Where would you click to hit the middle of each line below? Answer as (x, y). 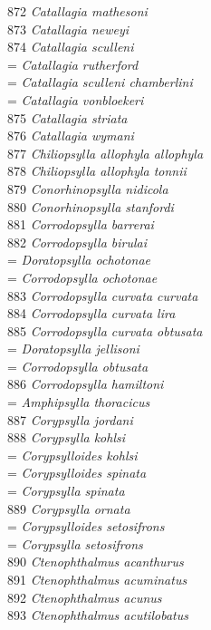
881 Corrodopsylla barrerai (81, 224)
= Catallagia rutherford (73, 64)
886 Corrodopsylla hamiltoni (86, 384)
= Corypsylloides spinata (77, 473)
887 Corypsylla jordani (70, 419)
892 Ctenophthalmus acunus (85, 597)
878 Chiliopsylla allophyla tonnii (97, 171)
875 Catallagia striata (67, 117)
